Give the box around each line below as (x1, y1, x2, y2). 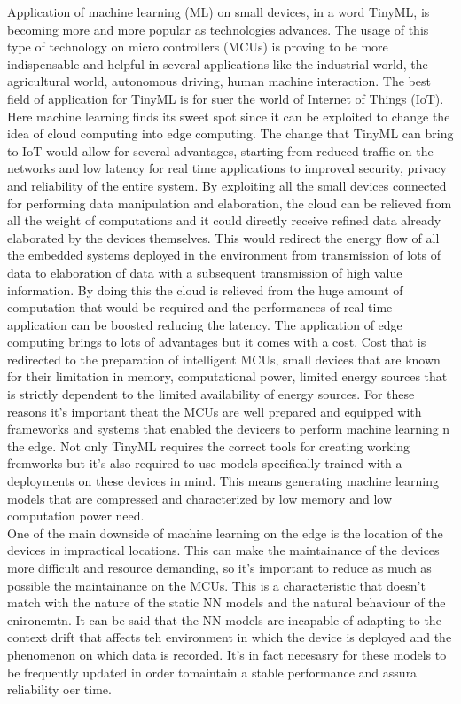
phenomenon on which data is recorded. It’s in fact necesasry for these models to (7, 645, 447, 663)
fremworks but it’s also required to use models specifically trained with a (7, 454, 402, 473)
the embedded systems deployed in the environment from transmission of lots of (7, 246, 441, 264)
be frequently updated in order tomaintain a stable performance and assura (7, 662, 418, 681)
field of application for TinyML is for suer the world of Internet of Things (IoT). (7, 89, 444, 107)
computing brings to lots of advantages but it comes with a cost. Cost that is (7, 332, 426, 351)
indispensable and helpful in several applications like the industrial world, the (7, 54, 428, 73)
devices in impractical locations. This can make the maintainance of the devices (7, 541, 440, 559)
